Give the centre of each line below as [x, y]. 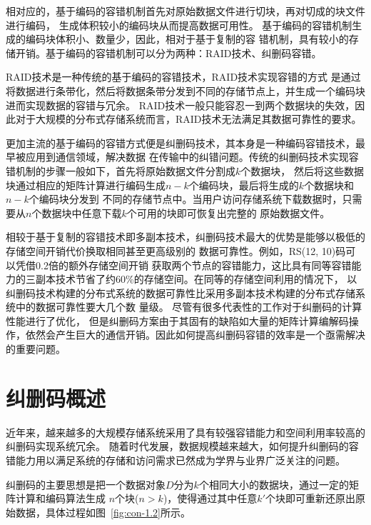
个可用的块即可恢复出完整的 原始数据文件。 [228, 212]
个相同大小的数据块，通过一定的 [274, 484]
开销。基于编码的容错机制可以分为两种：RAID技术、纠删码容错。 [168, 52]
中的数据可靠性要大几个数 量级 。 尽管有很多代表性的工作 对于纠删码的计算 [189, 307]
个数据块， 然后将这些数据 [302, 170]
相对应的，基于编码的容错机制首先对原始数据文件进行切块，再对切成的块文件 [185, 11]
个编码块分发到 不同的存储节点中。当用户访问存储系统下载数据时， [185, 199]
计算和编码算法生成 [60, 498]
